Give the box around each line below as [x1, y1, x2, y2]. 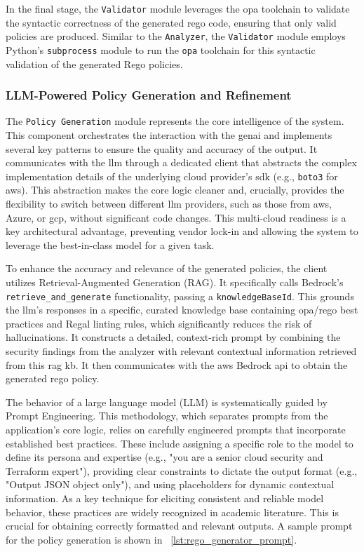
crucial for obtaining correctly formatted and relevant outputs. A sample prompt [6, 518, 353, 533]
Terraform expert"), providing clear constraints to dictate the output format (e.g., [6, 463, 358, 478]
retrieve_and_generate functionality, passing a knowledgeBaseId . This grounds [6, 288, 354, 303]
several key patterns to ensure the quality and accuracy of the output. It [6, 141, 318, 156]
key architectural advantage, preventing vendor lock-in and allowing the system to [6, 224, 358, 238]
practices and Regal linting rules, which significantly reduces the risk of [6, 316, 312, 330]
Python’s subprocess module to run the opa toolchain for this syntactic [6, 42, 316, 57]
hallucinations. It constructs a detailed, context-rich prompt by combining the [6, 330, 341, 344]
